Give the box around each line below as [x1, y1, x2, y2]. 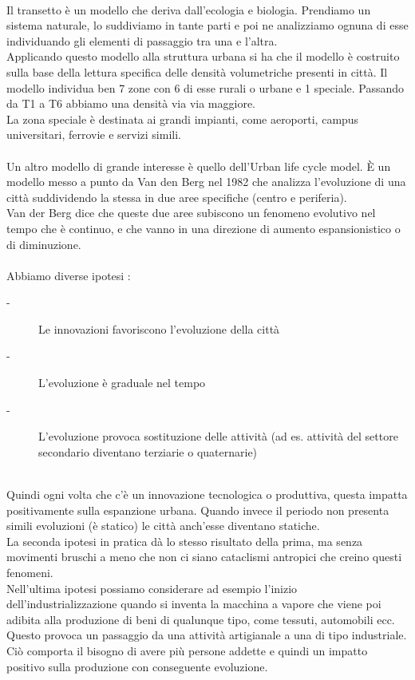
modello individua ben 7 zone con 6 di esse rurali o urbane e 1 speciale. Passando [6, 79, 405, 96]
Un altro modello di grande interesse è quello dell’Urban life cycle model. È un [6, 157, 391, 174]
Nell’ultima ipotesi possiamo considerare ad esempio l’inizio [6, 579, 298, 596]
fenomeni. [6, 564, 53, 580]
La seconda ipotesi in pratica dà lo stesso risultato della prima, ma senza [6, 532, 363, 549]
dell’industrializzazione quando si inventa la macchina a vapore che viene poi [6, 595, 381, 612]
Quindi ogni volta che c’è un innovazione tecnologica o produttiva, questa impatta [6, 486, 408, 503]
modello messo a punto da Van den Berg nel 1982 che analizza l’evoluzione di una [6, 173, 406, 190]
